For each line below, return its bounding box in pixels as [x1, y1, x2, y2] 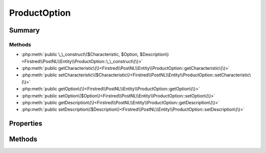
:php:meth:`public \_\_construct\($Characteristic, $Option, [21, 52, 139, 58]
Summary [9, 26, 40, 34]
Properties [9, 120, 42, 128]
